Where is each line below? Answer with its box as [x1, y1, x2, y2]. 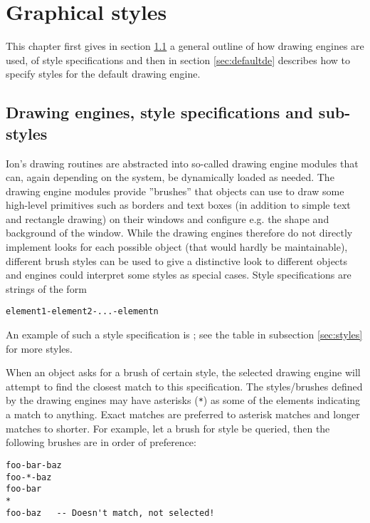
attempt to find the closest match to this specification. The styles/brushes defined [6, 378, 363, 393]
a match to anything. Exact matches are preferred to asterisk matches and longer [6, 407, 360, 422]
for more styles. [6, 341, 73, 356]
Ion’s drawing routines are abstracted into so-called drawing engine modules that [6, 155, 359, 170]
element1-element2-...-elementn [6, 306, 159, 317]
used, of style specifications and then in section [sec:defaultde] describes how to [6, 52, 351, 67]
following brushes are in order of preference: [6, 435, 196, 450]
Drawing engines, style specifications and [6, 101, 313, 123]
